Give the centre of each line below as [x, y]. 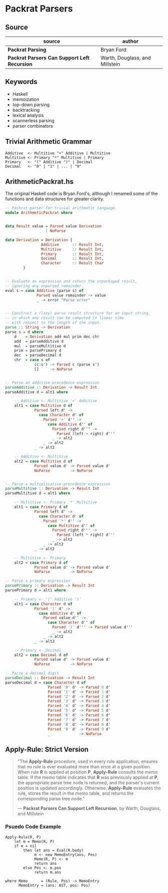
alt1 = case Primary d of [41, 507]
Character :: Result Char [72, 263]
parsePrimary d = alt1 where [35, 590]
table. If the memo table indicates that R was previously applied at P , [88, 777]
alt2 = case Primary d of [41, 562]
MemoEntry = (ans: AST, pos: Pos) [54, 885]
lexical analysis [28, 115]
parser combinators [33, 126]
